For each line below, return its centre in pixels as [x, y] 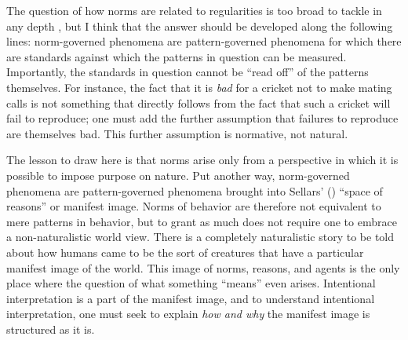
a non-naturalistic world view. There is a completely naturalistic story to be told [200, 237]
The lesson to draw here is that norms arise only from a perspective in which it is [202, 160]
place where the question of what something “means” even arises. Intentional [191, 283]
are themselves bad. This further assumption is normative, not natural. [177, 133]
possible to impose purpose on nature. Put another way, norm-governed [178, 175]
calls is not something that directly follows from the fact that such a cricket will [199, 102]
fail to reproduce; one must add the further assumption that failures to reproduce [202, 118]
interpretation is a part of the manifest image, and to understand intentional [191, 298]
